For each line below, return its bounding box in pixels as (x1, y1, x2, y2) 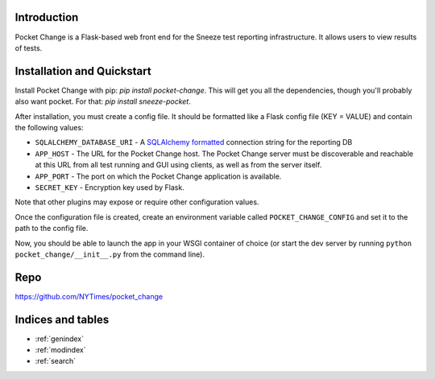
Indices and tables (14, 312, 110, 326)
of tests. (14, 43, 43, 52)
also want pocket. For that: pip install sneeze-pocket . (14, 97, 191, 106)
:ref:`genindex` (35, 334, 85, 344)
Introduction (14, 10, 79, 24)
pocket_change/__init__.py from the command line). (14, 249, 205, 259)
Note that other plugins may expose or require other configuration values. (14, 197, 259, 207)
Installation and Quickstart (14, 64, 152, 78)
